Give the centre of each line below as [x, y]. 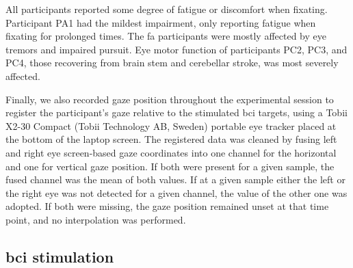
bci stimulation [60, 256]
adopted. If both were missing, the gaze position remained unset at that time [167, 206]
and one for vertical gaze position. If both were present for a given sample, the [170, 166]
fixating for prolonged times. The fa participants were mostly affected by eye [166, 36]
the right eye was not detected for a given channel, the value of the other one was [176, 192]
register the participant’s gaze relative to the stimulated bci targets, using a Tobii [176, 112]
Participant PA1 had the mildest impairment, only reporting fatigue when [161, 22]
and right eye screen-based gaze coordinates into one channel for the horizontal [171, 152]
